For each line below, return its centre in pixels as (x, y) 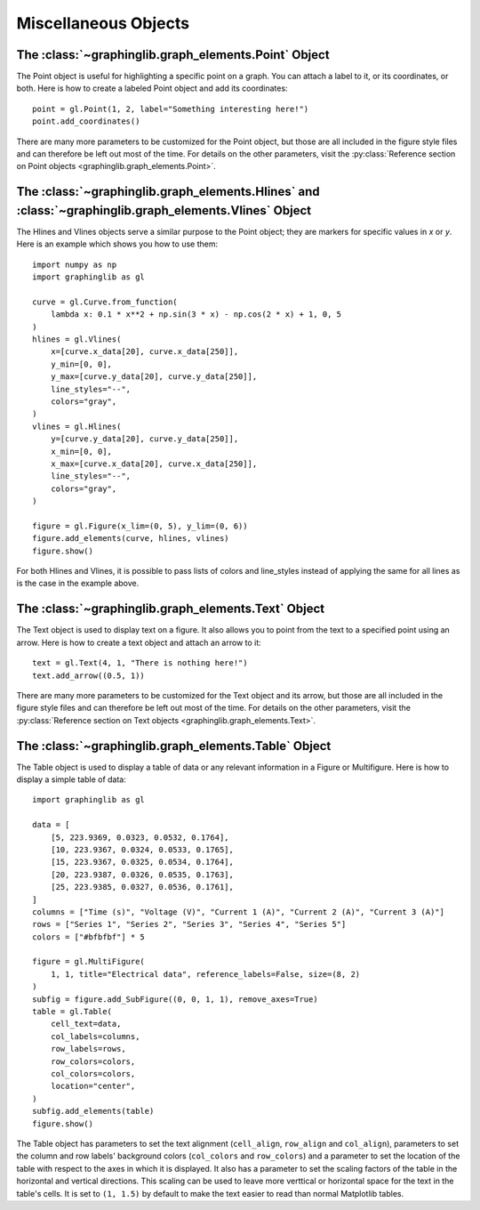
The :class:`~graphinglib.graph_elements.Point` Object (173, 55)
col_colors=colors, (93, 1073)
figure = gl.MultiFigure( (89, 962)
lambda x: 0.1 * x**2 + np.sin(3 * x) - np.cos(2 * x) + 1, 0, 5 (196, 315)
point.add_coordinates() (86, 121)
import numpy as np (75, 264)
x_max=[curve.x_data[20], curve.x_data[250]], (154, 464)
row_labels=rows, (88, 1049)
